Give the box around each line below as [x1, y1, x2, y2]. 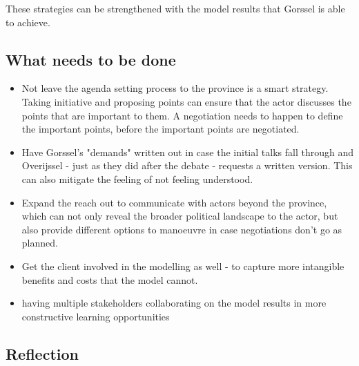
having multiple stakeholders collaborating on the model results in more [21, 296, 327, 310]
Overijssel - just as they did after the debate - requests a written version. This [21, 158, 353, 173]
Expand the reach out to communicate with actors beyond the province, [21, 195, 327, 209]
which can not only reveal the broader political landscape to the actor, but [21, 209, 338, 223]
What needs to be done [6, 48, 176, 70]
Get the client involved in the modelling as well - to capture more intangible [21, 258, 345, 273]
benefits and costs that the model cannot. [21, 272, 198, 287]
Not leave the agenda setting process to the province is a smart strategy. [21, 81, 329, 95]
